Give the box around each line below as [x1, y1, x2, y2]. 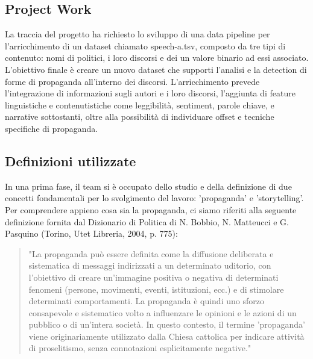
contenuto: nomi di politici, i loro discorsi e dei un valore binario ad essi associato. [5, 51, 309, 64]
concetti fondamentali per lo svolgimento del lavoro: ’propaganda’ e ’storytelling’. [5, 192, 304, 204]
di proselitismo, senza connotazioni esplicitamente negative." [28, 342, 251, 354]
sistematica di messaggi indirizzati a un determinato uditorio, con [28, 259, 271, 272]
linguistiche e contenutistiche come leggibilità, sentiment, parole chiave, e [5, 98, 274, 111]
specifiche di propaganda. [5, 122, 98, 134]
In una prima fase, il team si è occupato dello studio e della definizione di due [5, 179, 292, 192]
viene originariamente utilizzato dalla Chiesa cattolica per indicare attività [28, 329, 305, 342]
